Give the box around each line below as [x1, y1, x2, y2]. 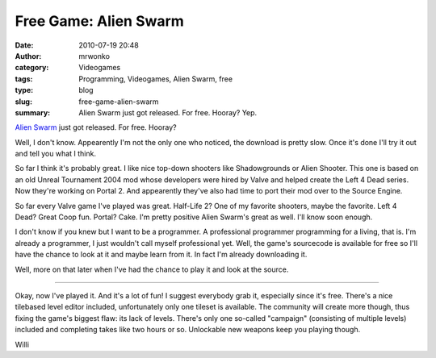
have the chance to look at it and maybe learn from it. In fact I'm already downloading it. [15, 250, 308, 260]
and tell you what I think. [15, 149, 97, 159]
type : [15, 85, 34, 95]
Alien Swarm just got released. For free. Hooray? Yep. [78, 107, 258, 117]
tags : [15, 73, 33, 84]
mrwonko [78, 51, 111, 60]
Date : [15, 40, 34, 50]
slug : [15, 97, 32, 106]
